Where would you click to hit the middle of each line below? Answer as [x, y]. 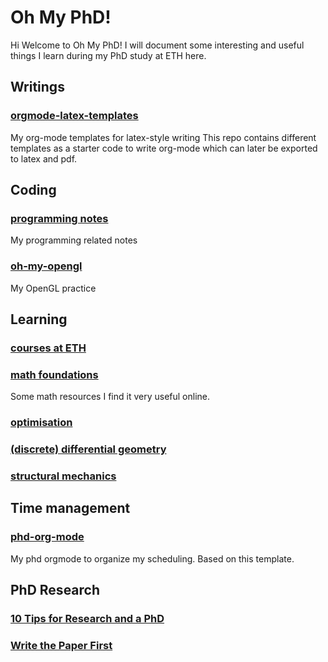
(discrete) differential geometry [88, 449]
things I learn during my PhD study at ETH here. [108, 55]
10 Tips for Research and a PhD [87, 618]
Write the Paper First [61, 645]
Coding [33, 190]
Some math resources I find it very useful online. [110, 397]
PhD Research [55, 590]
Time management [70, 508]
